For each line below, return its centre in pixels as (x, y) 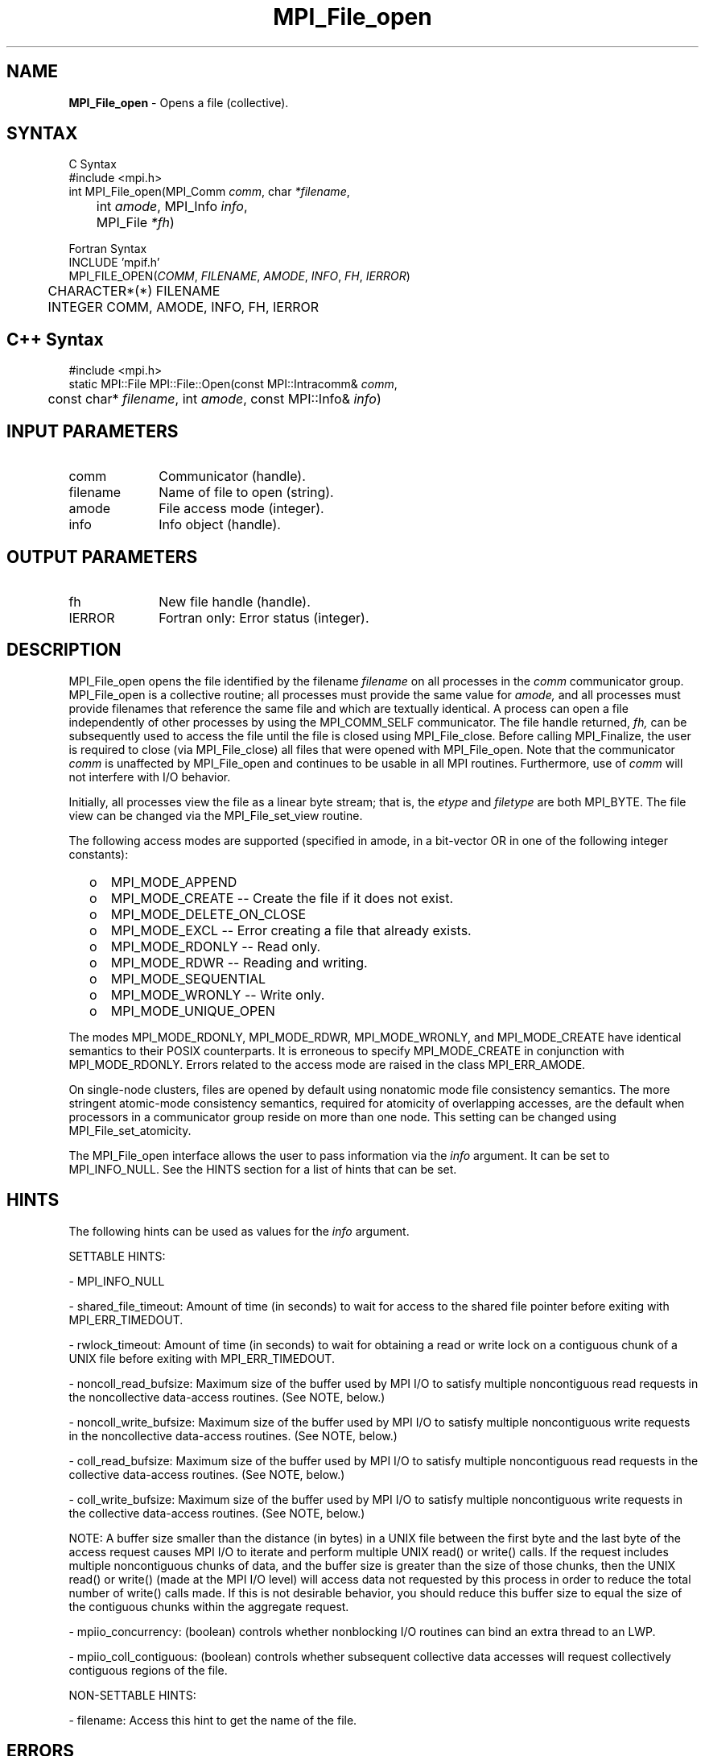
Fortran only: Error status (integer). (264, 617)
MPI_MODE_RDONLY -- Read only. (216, 946)
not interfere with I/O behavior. (150, 777)
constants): (99, 854)
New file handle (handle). (235, 601)
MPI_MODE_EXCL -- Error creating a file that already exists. (291, 930)
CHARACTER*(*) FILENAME (134, 291)
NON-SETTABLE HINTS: (132, 1695)
